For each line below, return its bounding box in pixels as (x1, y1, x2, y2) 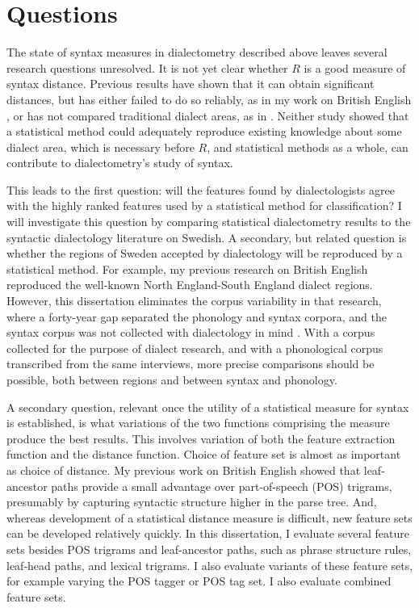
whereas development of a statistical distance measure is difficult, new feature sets (6, 509, 413, 526)
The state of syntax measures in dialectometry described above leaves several (6, 44, 388, 61)
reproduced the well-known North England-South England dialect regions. (6, 276, 373, 293)
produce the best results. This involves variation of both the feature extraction (6, 430, 396, 447)
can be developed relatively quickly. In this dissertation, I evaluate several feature (6, 525, 410, 542)
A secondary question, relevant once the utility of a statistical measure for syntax (6, 398, 409, 415)
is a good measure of (304, 59, 406, 76)
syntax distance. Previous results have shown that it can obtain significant (6, 75, 375, 92)
